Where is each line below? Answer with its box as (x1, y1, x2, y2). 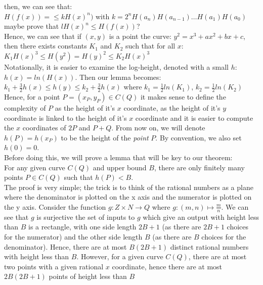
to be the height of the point (61, 132, 149, 142)
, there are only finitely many (154, 162, 245, 172)
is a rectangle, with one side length (28, 221, 137, 232)
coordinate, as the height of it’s (123, 102, 221, 113)
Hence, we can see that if (4, 30, 81, 41)
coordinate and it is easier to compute (135, 112, 253, 123)
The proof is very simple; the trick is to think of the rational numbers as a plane (4, 181, 253, 192)
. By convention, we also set (155, 132, 242, 142)
